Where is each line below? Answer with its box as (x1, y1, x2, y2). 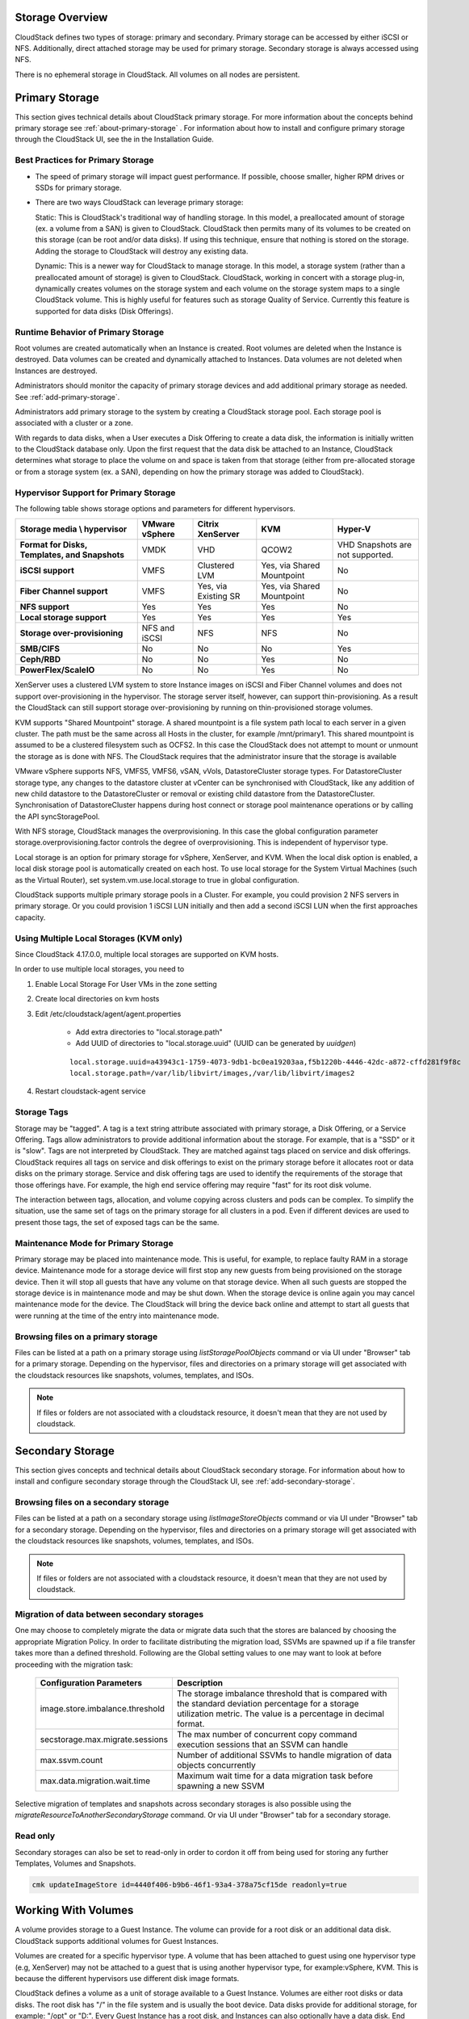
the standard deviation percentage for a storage (177, 1698, 359, 1710)
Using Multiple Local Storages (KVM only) (15, 933, 183, 944)
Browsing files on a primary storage (15, 1331, 158, 1342)
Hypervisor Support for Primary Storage (15, 487, 176, 498)
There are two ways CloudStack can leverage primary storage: (35, 198, 244, 208)
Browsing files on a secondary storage (15, 1496, 170, 1508)
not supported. (337, 549, 394, 560)
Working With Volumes (15, 1904, 134, 1917)
